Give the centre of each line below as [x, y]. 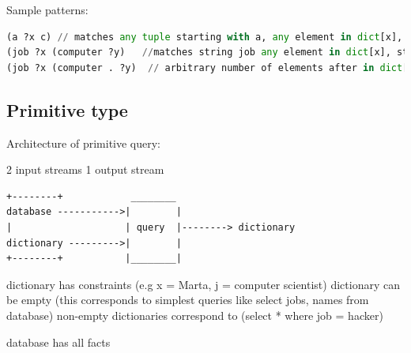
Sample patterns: [47, 9]
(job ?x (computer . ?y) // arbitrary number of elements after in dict [205, 68]
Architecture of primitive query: [84, 143]
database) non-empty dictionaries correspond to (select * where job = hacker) [195, 315]
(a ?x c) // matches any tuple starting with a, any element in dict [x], [205, 37]
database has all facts [58, 342]
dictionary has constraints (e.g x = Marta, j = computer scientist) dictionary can [203, 284]
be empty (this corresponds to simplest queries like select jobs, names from [188, 300]
